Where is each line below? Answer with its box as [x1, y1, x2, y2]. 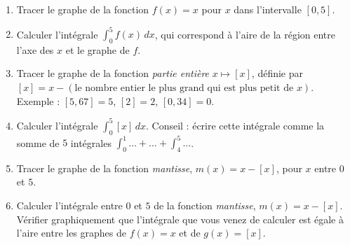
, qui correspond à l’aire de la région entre [154, 27, 336, 41]
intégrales [70, 135, 112, 150]
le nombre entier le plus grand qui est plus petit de [74, 83, 294, 94]
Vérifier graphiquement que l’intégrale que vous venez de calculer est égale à [16, 211, 344, 226]
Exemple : [16, 93, 60, 108]
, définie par [251, 66, 303, 80]
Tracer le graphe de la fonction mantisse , [16, 160, 193, 175]
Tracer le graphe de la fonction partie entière [16, 66, 210, 80]
